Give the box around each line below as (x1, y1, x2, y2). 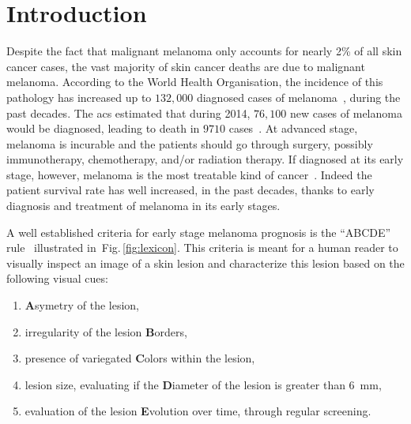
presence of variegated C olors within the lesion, (25, 350, 255, 366)
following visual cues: (6, 270, 108, 287)
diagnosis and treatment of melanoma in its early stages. (6, 197, 281, 214)
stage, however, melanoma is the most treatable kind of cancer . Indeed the (6, 166, 372, 182)
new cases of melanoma (289, 104, 402, 121)
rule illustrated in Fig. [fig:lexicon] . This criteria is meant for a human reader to (6, 239, 398, 256)
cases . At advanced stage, (228, 120, 358, 137)
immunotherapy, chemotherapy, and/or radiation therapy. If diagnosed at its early (6, 151, 404, 167)
